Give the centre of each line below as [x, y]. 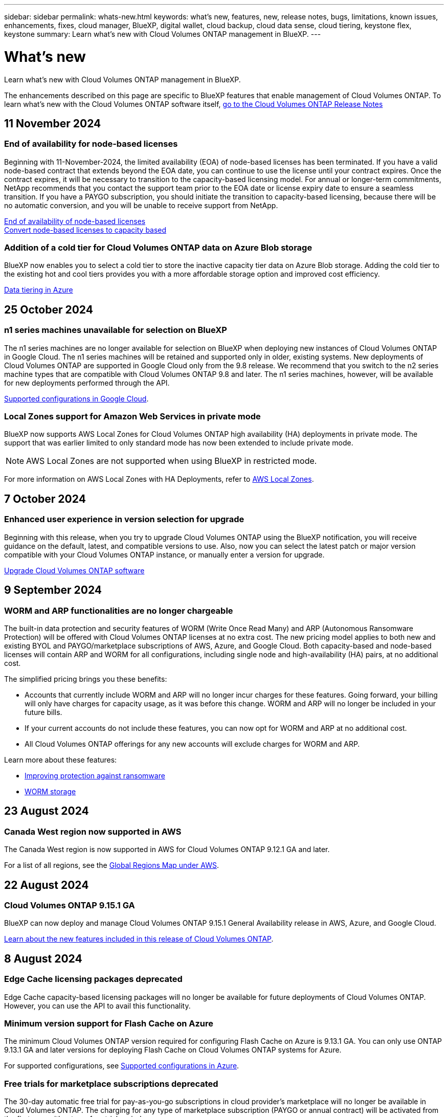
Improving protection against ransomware [95, 775]
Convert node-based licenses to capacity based [85, 230]
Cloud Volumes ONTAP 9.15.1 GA [70, 905]
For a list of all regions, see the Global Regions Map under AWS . [111, 865]
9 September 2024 [53, 590]
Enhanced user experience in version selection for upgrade [124, 519]
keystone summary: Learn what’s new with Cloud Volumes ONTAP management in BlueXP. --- [163, 34]
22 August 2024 [47, 885]
